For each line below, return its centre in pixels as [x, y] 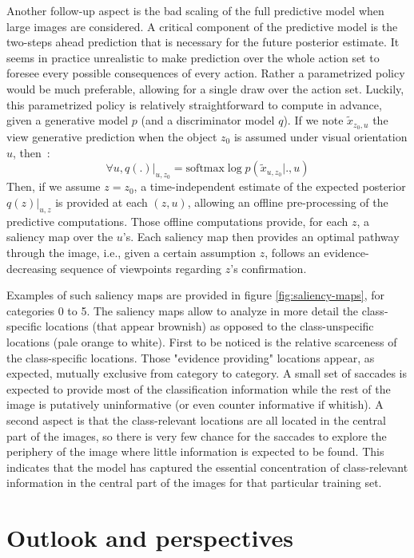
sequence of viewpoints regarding [141, 268]
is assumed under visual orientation [320, 137]
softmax [205, 169]
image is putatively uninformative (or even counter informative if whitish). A [195, 404]
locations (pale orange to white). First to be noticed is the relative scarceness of [202, 341]
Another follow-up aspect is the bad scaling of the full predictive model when [195, 10]
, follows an [293, 252]
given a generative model [68, 120]
